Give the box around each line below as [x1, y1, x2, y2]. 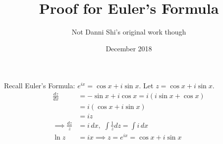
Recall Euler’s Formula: [4, 80, 75, 91]
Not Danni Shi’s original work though [71, 27, 186, 37]
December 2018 [106, 43, 152, 53]
